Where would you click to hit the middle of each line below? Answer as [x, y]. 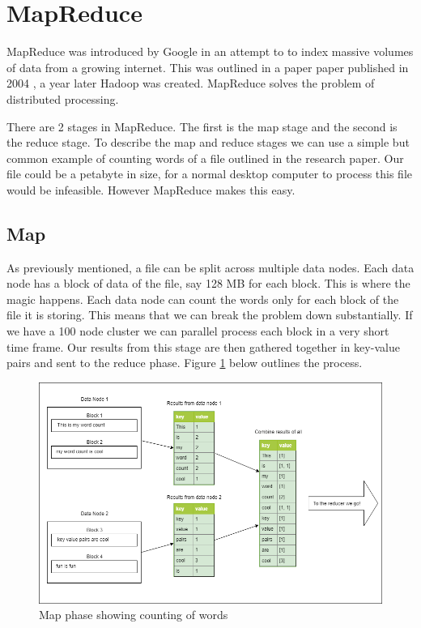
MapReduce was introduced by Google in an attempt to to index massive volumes [210, 51]
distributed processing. [63, 98]
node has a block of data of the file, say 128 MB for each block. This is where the [208, 283]
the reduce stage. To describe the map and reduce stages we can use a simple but [208, 142]
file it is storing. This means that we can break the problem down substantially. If [210, 315]
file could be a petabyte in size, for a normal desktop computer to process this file [210, 174]
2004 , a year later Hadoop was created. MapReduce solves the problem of [191, 83]
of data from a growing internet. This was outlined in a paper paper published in [208, 67]
